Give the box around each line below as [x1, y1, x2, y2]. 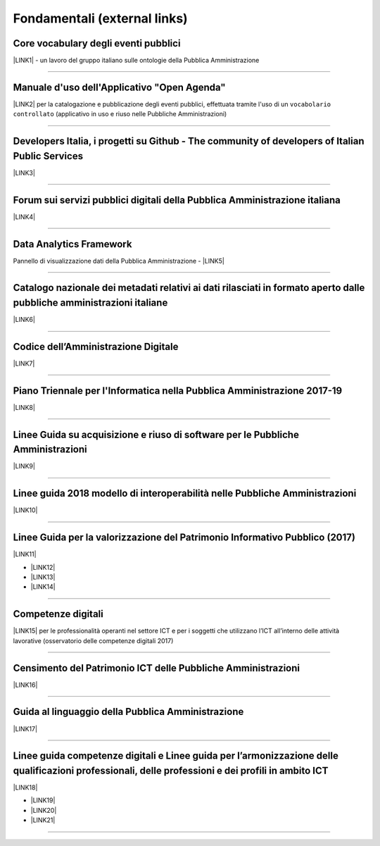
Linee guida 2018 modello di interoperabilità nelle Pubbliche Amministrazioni [13, 487, 357, 499]
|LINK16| [13, 680, 38, 689]
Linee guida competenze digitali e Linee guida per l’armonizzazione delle [13, 750, 339, 762]
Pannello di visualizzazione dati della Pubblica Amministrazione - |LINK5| [13, 256, 224, 265]
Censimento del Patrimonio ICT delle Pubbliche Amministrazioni [13, 662, 300, 674]
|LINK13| [30, 573, 56, 581]
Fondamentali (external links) [13, 11, 188, 26]
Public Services [13, 150, 84, 162]
